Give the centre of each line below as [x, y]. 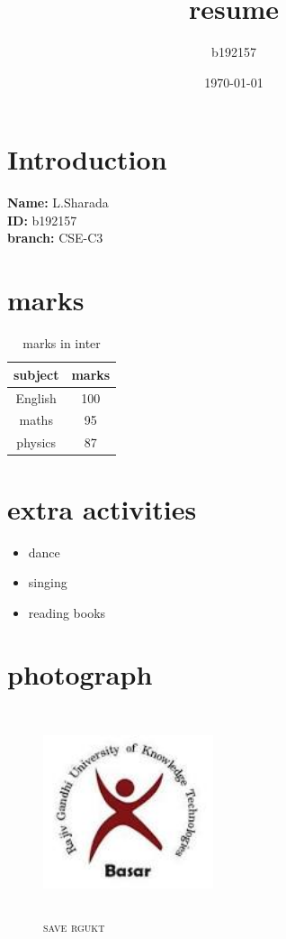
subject [36, 374]
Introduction [87, 159]
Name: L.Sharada [58, 203]
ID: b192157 [42, 220]
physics [36, 442]
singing [48, 582]
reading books [67, 612]
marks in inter [62, 343]
